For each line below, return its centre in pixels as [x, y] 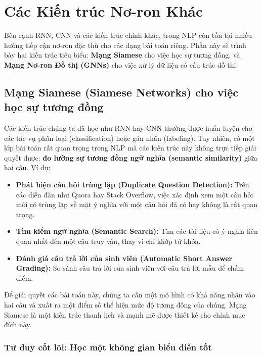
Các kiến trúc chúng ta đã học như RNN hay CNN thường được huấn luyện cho [128, 128]
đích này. [18, 324]
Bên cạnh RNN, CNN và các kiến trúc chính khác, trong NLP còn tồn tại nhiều [128, 35]
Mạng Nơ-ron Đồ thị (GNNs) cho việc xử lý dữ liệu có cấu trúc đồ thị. [121, 64]
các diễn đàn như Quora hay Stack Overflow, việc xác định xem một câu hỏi [135, 194]
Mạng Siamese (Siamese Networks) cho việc [121, 92]
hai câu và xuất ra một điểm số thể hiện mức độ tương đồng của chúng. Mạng [125, 304]
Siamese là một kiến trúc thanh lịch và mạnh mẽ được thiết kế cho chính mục [125, 314]
